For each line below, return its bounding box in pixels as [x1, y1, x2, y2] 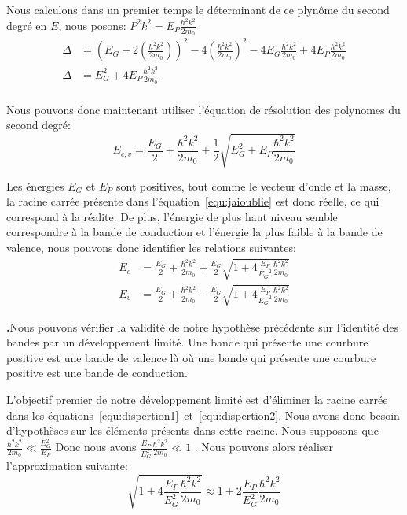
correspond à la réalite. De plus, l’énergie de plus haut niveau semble [6, 208, 338, 224]
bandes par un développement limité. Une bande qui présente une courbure [6, 334, 368, 350]
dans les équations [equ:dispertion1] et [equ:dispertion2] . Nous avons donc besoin [6, 406, 400, 423]
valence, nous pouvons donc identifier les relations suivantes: [6, 239, 296, 255]
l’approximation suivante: [6, 458, 128, 474]
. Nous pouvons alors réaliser [194, 439, 334, 455]
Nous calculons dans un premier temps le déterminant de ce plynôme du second [6, 2, 390, 17]
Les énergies [6, 177, 64, 194]
